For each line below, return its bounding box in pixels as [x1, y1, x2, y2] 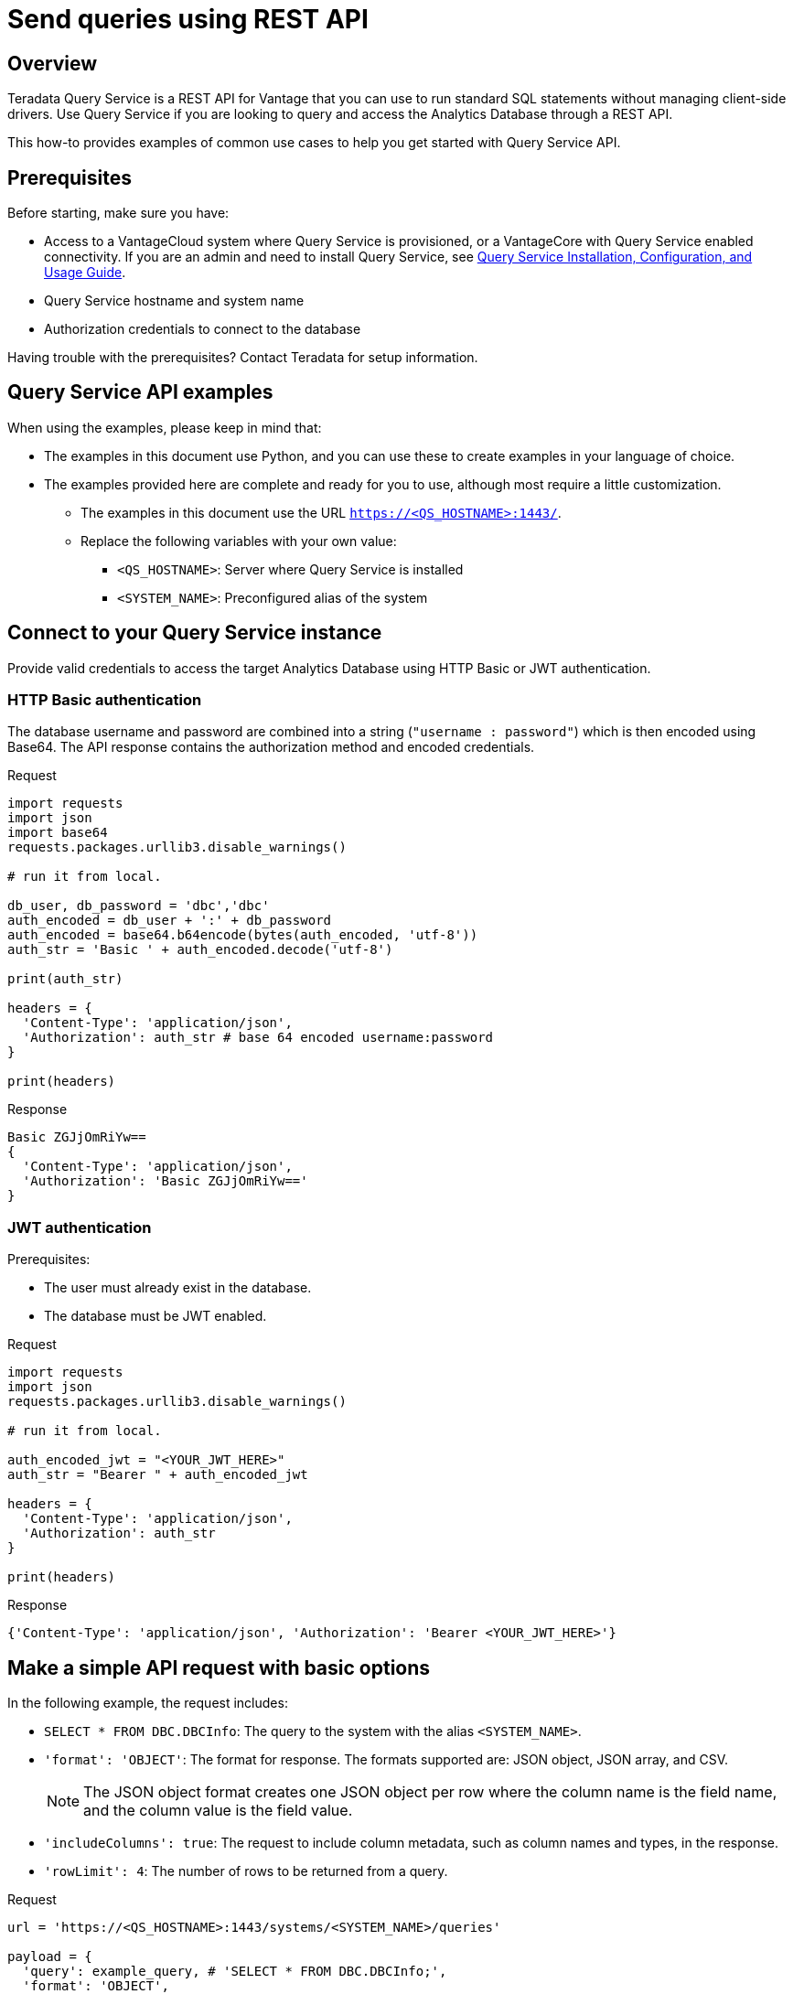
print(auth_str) [7, 971, 123, 987]
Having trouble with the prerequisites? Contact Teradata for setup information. [7, 349, 478, 366]
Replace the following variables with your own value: [80, 532, 397, 549]
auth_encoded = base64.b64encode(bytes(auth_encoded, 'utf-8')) [7, 927, 478, 943]
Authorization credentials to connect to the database [44, 321, 361, 338]
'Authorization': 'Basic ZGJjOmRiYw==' [22, 1174, 308, 1189]
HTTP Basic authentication [7, 691, 202, 710]
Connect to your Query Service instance [7, 621, 382, 645]
